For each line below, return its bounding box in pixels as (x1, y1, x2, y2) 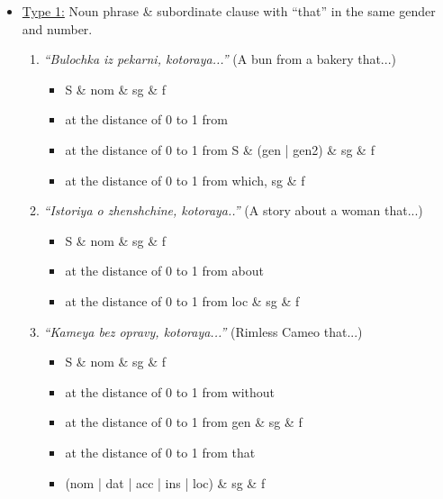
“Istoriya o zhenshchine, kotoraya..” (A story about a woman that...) (43, 201, 423, 220)
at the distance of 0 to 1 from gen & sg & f (65, 413, 303, 431)
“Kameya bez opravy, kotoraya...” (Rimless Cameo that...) (43, 322, 363, 340)
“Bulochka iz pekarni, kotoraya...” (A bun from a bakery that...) (43, 50, 396, 68)
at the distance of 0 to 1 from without (65, 382, 276, 401)
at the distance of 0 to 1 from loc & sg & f (65, 291, 300, 310)
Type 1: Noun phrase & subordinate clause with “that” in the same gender (22, 2, 436, 20)
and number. (22, 19, 93, 38)
